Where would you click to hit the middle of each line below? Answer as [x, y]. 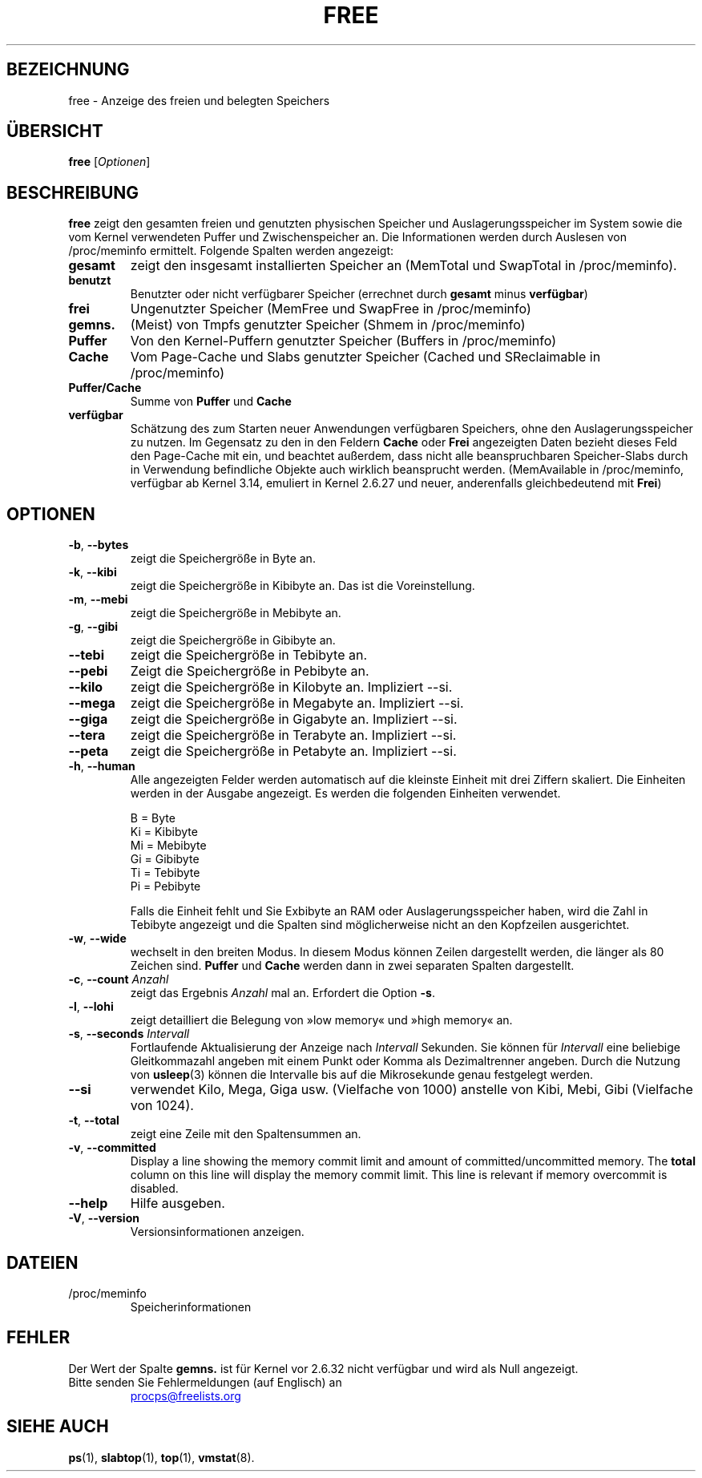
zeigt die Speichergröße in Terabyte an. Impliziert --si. [293, 735]
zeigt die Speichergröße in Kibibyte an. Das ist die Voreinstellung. [303, 586]
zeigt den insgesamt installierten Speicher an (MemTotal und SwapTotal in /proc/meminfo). [403, 266]
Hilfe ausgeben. [178, 1203]
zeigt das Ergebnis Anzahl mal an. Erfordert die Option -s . [282, 993]
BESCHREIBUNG [73, 192]
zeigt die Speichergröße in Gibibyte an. [233, 640]
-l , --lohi [91, 1007]
